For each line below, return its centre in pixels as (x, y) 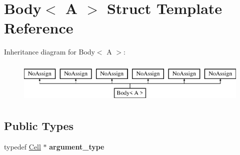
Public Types (39, 126)
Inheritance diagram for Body (49, 52)
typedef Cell (22, 147)
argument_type (77, 147)
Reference (39, 28)
